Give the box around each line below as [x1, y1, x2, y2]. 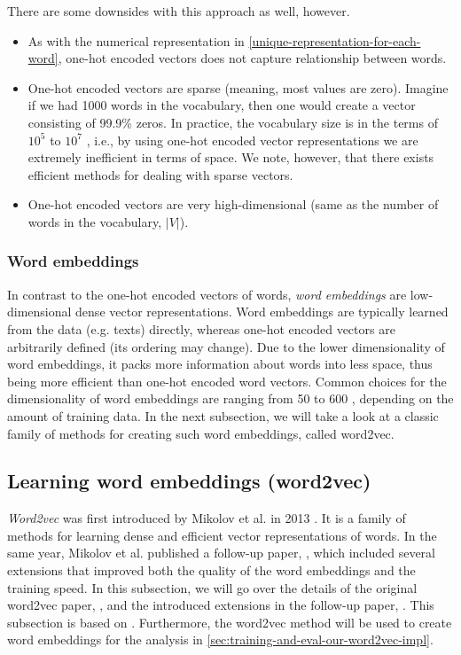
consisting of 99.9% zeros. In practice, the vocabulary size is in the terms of [27, 113, 438, 131]
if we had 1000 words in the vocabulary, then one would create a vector [27, 96, 416, 114]
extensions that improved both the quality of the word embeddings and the [7, 561, 416, 580]
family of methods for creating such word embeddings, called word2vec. [7, 424, 395, 442]
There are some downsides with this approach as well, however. [7, 2, 350, 19]
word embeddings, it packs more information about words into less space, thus [7, 355, 433, 373]
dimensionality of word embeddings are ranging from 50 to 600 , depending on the [7, 389, 454, 408]
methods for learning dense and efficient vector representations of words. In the [7, 526, 437, 544]
